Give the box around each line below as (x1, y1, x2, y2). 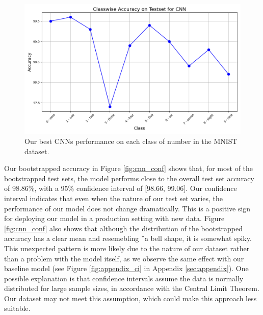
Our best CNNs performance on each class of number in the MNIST (24, 135, 238, 146)
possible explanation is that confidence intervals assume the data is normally (4, 273, 244, 283)
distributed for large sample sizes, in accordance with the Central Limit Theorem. (4, 283, 259, 294)
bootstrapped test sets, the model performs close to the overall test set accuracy (4, 173, 254, 183)
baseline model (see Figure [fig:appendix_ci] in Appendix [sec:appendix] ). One (4, 263, 249, 274)
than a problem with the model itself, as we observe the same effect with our (4, 253, 244, 263)
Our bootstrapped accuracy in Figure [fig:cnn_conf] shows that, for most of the (4, 163, 253, 174)
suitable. (4, 303, 31, 313)
